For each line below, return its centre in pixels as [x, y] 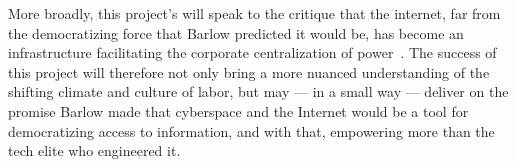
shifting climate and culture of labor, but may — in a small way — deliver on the [258, 91]
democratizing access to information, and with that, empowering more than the [251, 130]
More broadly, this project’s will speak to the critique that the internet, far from [254, 13]
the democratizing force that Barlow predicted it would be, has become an [236, 32]
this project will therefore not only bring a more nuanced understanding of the [249, 71]
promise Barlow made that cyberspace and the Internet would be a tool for [238, 110]
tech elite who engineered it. [94, 150]
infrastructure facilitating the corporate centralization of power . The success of [252, 52]
